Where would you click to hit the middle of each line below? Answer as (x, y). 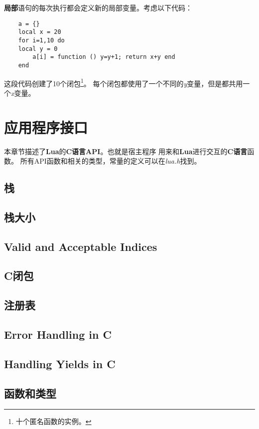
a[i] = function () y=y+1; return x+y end (104, 57)
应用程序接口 (46, 127)
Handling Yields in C (60, 363)
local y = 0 (38, 49)
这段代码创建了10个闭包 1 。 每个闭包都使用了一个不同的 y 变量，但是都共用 (124, 82)
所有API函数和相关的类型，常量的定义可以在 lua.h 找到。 (111, 161)
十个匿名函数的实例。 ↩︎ (54, 421)
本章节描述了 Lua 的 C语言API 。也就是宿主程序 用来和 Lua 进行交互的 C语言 (126, 151)
